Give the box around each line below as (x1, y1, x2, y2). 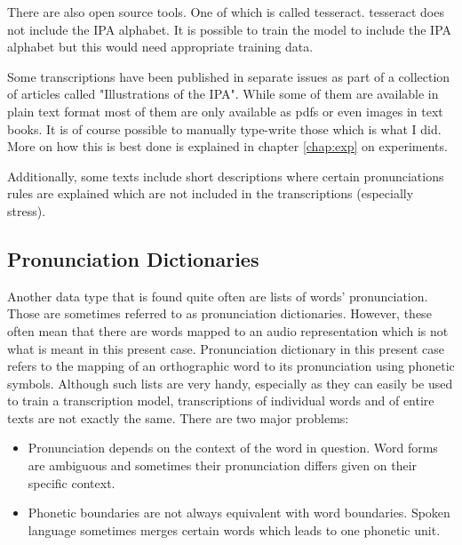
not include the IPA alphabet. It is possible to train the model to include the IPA (7, 20, 452, 38)
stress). (7, 201, 46, 220)
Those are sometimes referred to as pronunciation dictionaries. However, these (7, 304, 432, 323)
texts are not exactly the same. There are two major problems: (7, 408, 349, 427)
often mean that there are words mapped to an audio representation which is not (7, 321, 449, 340)
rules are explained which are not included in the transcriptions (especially (7, 184, 414, 203)
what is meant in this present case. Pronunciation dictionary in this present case (7, 339, 445, 357)
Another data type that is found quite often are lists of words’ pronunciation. (7, 286, 428, 305)
